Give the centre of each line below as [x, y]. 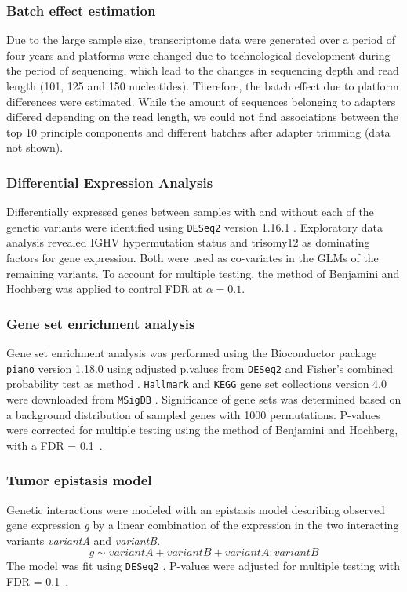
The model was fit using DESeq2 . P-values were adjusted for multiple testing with [203, 566]
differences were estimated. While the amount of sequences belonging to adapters [201, 101]
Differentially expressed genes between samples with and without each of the [190, 212]
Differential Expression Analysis [110, 182]
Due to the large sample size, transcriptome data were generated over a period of [201, 40]
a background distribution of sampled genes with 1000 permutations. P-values [193, 414]
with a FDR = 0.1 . [55, 445]
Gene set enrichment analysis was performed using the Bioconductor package [192, 353]
